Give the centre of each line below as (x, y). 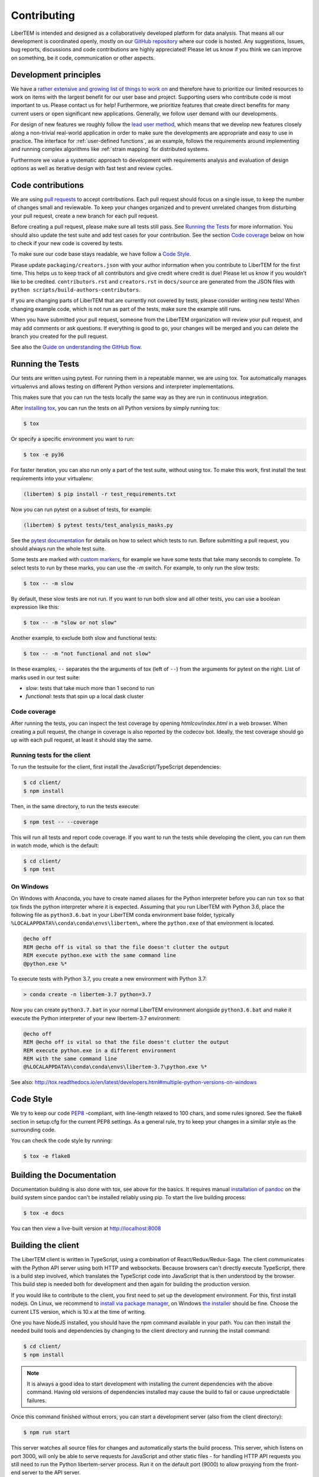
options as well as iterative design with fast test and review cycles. (92, 168)
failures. (37, 1400)
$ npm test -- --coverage (61, 822)
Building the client (45, 1246)
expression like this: (35, 607)
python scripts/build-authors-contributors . (76, 289)
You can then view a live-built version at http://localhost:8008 (86, 1228)
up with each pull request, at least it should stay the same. (82, 740)
